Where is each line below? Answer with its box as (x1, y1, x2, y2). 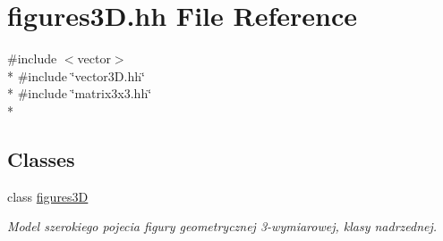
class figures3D (7, 187, 89, 205)
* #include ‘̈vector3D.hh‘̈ (7, 66, 145, 85)
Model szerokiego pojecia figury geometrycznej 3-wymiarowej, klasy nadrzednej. (7, 217, 438, 236)
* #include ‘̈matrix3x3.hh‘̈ (7, 84, 152, 103)
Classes (7, 145, 75, 172)
